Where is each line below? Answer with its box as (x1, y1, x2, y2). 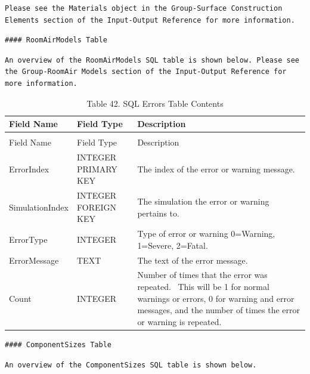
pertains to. (137, 206, 179, 219)
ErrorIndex (9, 162, 49, 175)
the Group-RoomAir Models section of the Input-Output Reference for (5, 67, 287, 76)
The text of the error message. (137, 254, 248, 266)
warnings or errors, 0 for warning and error (137, 292, 294, 304)
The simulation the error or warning (137, 194, 269, 207)
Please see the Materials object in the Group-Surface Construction (5, 4, 283, 13)
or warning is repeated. (137, 315, 222, 327)
